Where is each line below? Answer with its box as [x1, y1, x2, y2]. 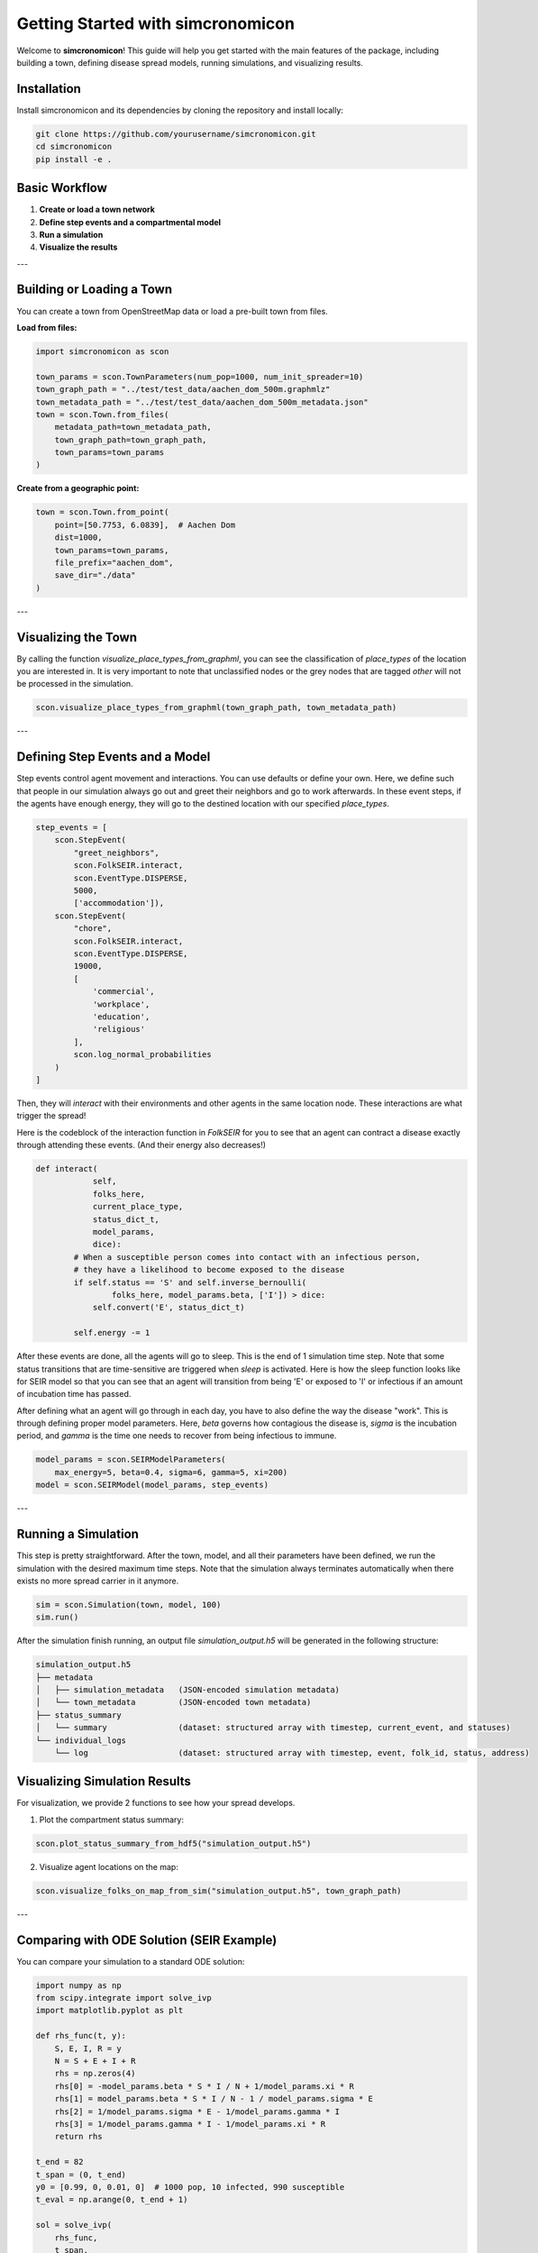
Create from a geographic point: [16, 483, 140, 494]
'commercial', [92, 987, 155, 997]
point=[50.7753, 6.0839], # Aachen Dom [54, 519, 236, 530]
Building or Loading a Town [16, 282, 173, 297]
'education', [92, 1011, 150, 1022]
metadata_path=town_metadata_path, [54, 422, 212, 433]
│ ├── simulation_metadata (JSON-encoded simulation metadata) [35, 1685, 341, 1695]
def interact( [35, 1163, 98, 1174]
